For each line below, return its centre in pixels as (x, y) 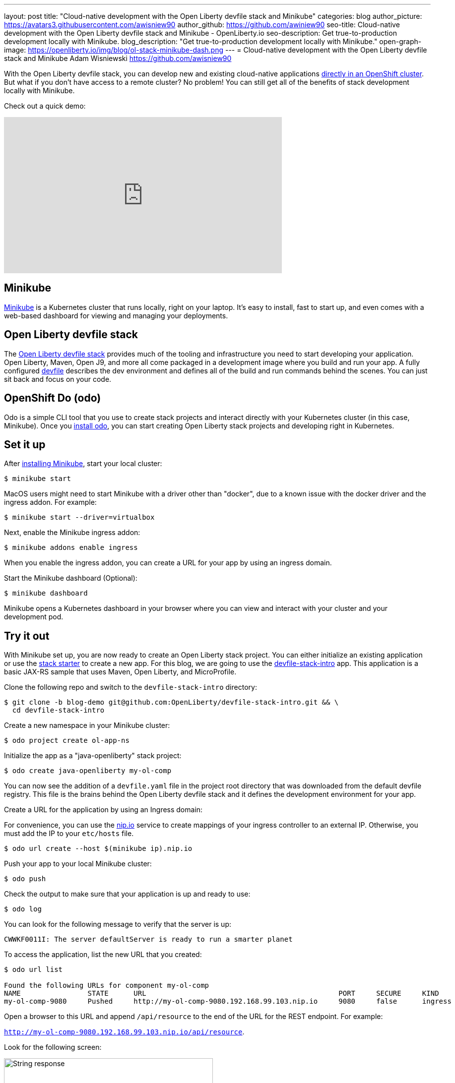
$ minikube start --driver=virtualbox (79, 517)
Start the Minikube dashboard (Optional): (71, 578)
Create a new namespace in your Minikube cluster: (87, 725)
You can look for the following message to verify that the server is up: (118, 924)
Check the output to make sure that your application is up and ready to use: (127, 894)
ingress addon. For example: (50, 502)
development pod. (34, 617)
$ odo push (25, 879)
